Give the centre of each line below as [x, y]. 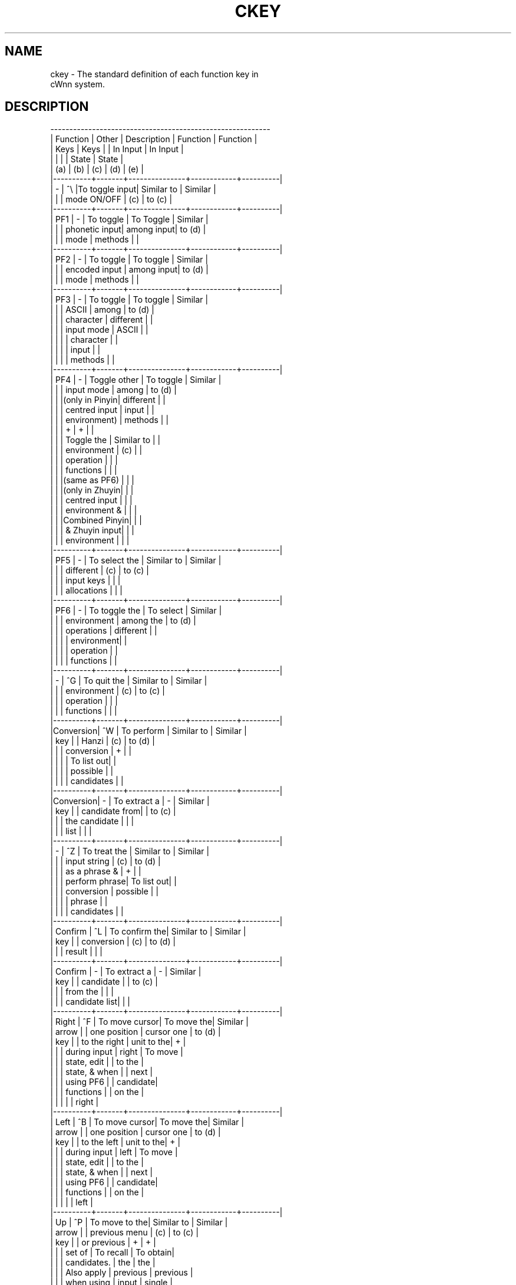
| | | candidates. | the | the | [103, 1263]
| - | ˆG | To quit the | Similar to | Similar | [129, 681]
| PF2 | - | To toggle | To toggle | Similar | [129, 260]
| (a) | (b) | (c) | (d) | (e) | [97, 169]
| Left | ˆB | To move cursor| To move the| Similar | [147, 1122]
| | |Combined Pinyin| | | [96, 520]
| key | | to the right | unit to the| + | [118, 1042]
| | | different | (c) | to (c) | [100, 571]
